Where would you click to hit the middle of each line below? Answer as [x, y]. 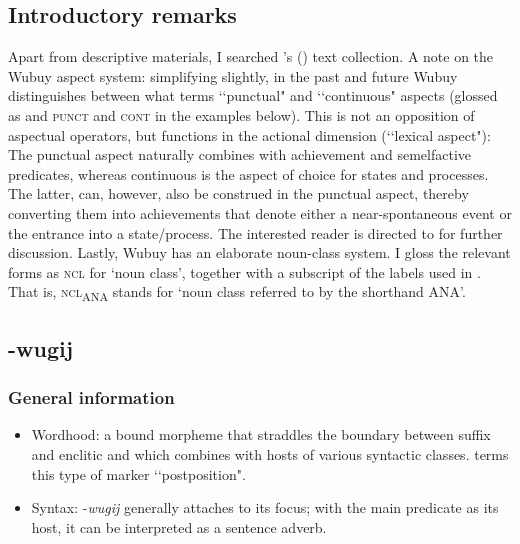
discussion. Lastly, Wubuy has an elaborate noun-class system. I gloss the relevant [259, 252]
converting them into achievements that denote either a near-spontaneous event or [260, 212]
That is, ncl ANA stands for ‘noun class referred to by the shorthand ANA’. [237, 293]
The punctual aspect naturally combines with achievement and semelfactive [240, 154]
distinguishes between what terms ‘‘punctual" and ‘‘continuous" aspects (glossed [253, 95]
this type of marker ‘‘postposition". [138, 473]
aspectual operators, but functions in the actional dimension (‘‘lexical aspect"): [249, 134]
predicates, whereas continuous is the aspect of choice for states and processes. [248, 173]
